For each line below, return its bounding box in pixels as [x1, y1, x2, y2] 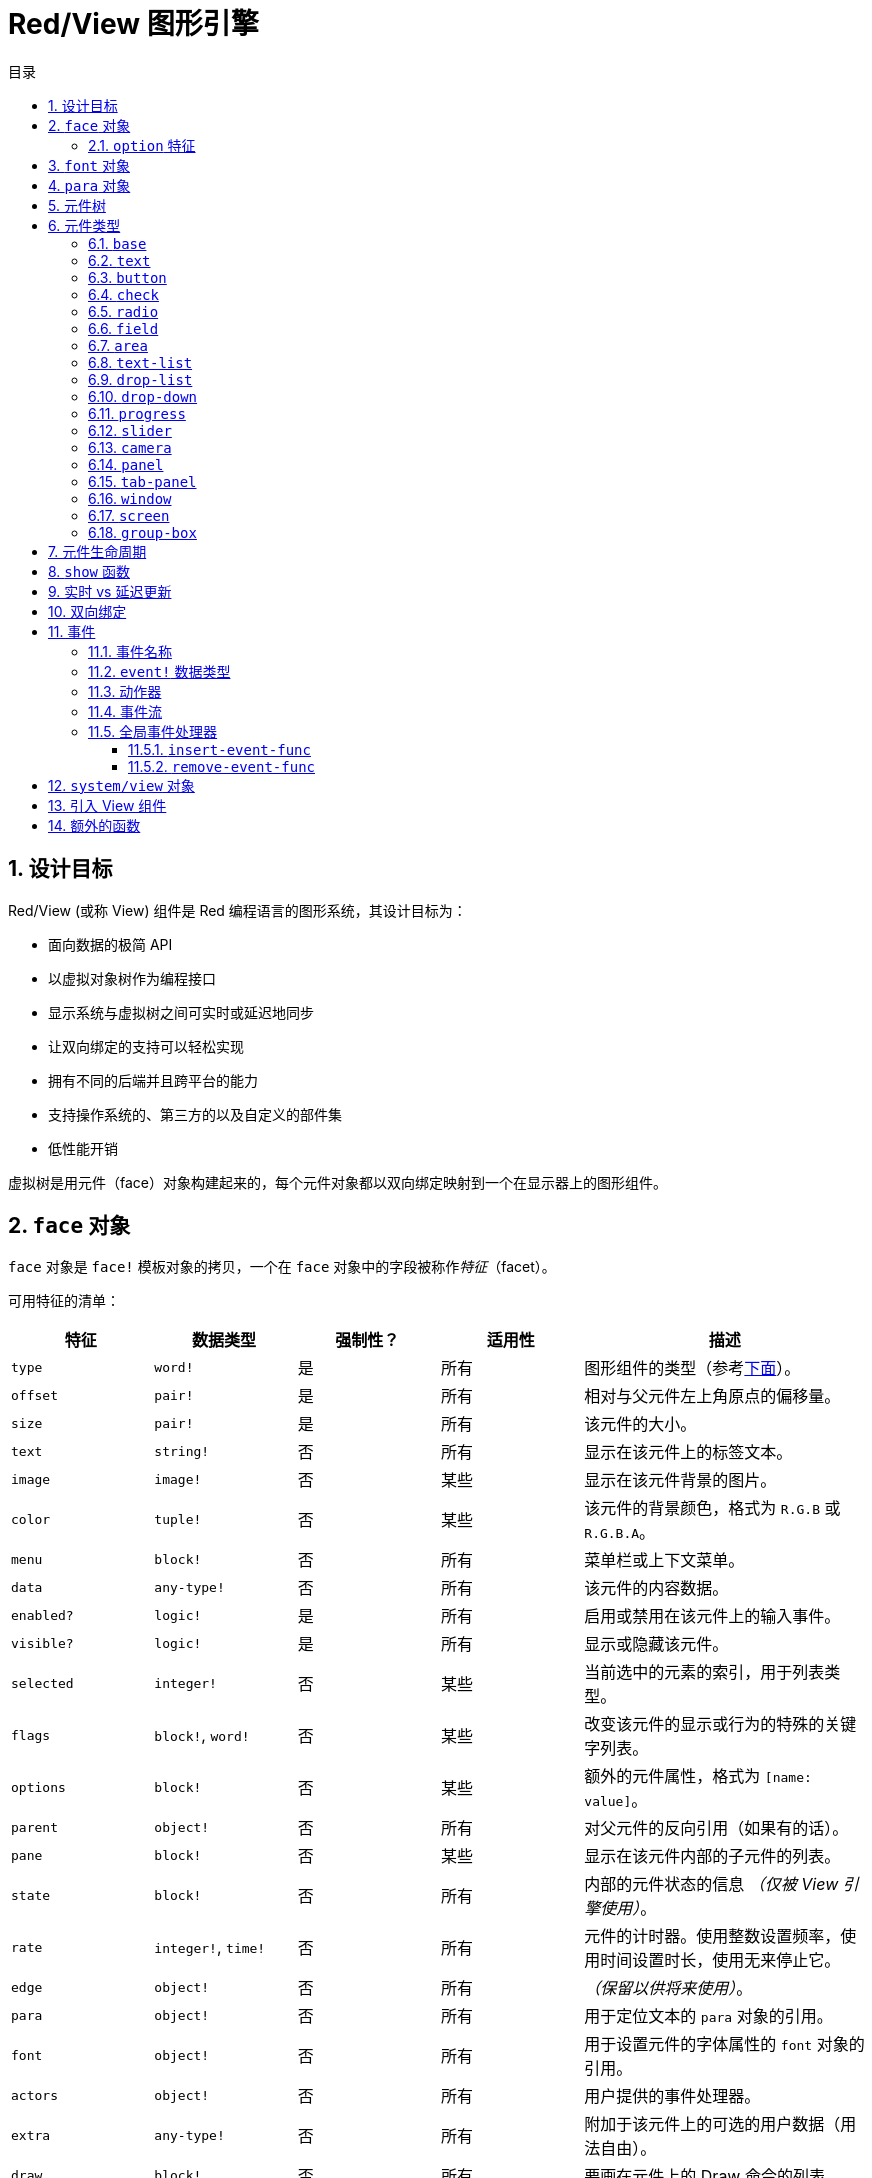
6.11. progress [88, 404, 186, 422]
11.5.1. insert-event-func [128, 740, 311, 758]
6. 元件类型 [48, 216, 121, 234]
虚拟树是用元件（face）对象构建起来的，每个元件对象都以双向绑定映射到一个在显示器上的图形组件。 [8, 1173, 667, 1191]
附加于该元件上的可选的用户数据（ [584, 2114, 841, 2135]
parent [11, 1819, 58, 1835]
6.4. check [88, 285, 159, 303]
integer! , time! [154, 1937, 266, 1958]
